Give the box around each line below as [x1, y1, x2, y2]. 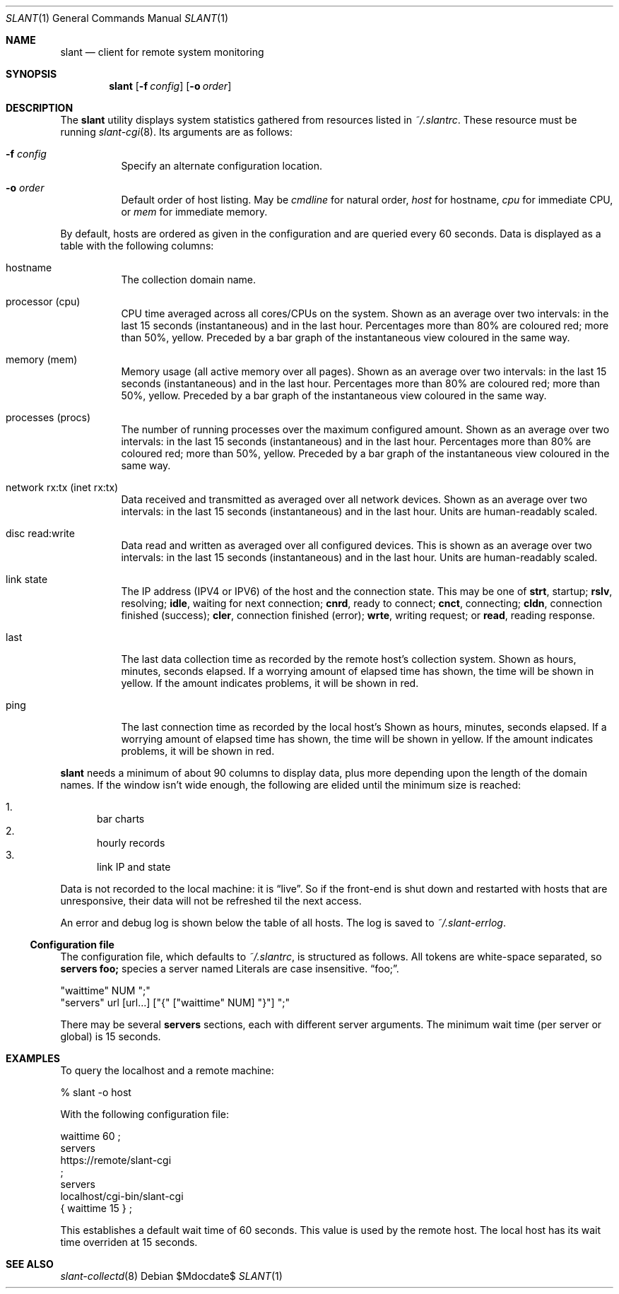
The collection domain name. [121, 273, 256, 286]
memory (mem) [6, 353, 78, 365]
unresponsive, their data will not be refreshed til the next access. [60, 895, 362, 907]
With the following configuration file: [60, 1108, 230, 1120]
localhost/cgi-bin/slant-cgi [60, 1190, 184, 1202]
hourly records [97, 837, 165, 849]
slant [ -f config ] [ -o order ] [109, 80, 232, 92]
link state [6, 573, 48, 585]
